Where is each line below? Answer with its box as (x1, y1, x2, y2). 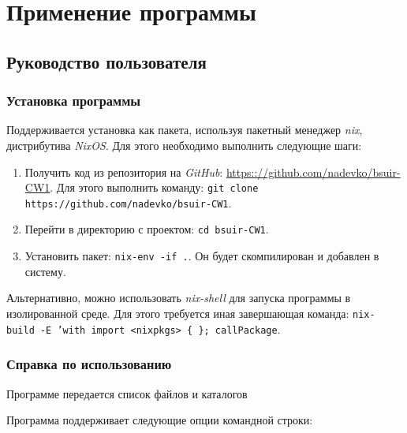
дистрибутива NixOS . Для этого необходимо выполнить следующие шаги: (6, 136, 362, 153)
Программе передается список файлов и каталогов (6, 385, 248, 401)
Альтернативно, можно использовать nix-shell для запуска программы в (6, 289, 351, 306)
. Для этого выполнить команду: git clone (50, 179, 259, 196)
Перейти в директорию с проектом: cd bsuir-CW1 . (24, 221, 269, 237)
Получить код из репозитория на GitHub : (24, 163, 223, 180)
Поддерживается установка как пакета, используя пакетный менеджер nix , (6, 121, 363, 138)
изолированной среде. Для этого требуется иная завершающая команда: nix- (6, 304, 375, 321)
